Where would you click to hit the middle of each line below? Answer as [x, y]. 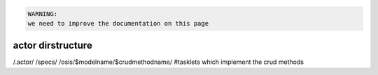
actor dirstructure [52, 45]
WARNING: [43, 14]
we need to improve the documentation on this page [118, 23]
